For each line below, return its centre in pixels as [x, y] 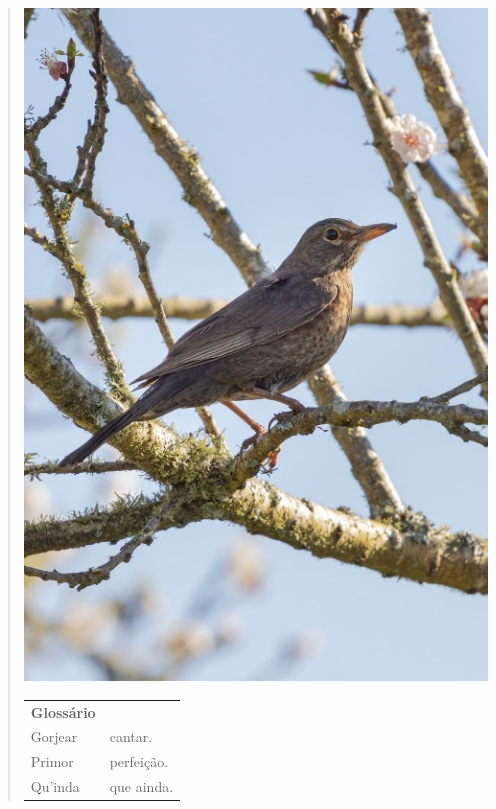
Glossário [63, 711]
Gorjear [54, 736]
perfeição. [139, 761]
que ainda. [141, 786]
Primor [52, 761]
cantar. [131, 736]
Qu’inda [55, 786]
